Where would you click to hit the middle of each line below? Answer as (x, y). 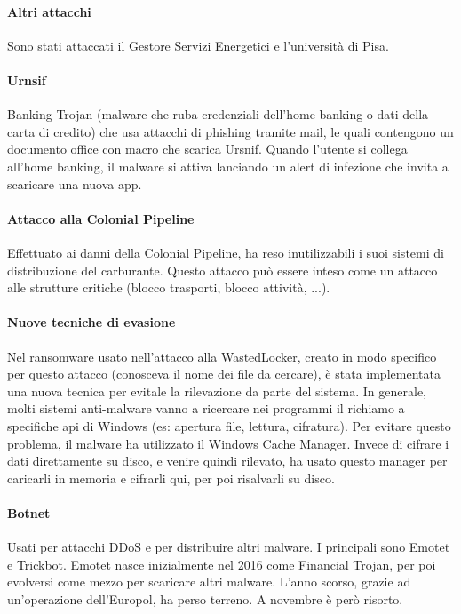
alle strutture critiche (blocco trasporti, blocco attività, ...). (169, 287)
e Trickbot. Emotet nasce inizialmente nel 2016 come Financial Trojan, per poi (222, 564)
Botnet (29, 512)
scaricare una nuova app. (75, 183)
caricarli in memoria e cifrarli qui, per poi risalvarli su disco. (171, 478)
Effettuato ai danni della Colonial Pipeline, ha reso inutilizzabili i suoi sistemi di (226, 252)
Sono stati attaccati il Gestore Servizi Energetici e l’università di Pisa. (198, 45)
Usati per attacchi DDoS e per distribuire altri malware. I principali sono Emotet (229, 547)
